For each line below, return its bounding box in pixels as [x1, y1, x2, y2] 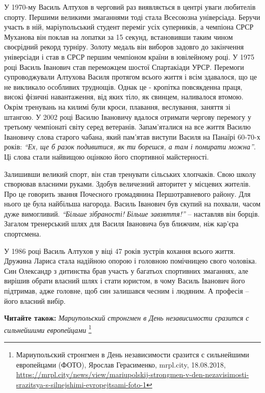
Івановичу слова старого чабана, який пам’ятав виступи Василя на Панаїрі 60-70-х [4, 131, 260, 142]
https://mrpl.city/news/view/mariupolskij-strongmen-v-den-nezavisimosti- [16, 369, 249, 380]
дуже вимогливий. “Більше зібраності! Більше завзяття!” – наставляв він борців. [4, 208, 260, 219]
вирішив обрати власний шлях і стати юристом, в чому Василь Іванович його [4, 275, 245, 286]
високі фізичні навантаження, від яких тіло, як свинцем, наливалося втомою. [4, 91, 244, 102]
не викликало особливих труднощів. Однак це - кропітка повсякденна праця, [4, 81, 243, 92]
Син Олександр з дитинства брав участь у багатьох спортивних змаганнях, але [4, 265, 248, 276]
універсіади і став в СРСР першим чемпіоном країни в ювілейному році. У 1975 [4, 51, 255, 62]
